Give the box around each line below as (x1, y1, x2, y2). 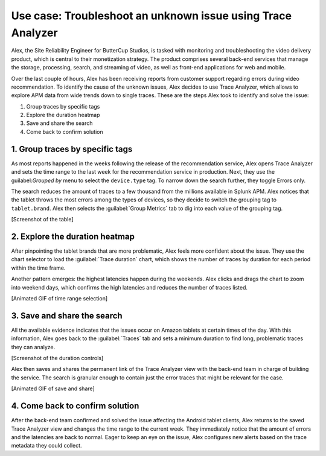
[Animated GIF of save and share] (11, 385, 95, 392)
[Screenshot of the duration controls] (11, 355, 104, 362)
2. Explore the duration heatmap (11, 231, 135, 241)
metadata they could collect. (11, 442, 82, 449)
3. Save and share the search (11, 311, 123, 321)
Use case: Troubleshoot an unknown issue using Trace (11, 9, 292, 22)
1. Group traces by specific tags (11, 144, 133, 154)
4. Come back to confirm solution (11, 401, 139, 411)
